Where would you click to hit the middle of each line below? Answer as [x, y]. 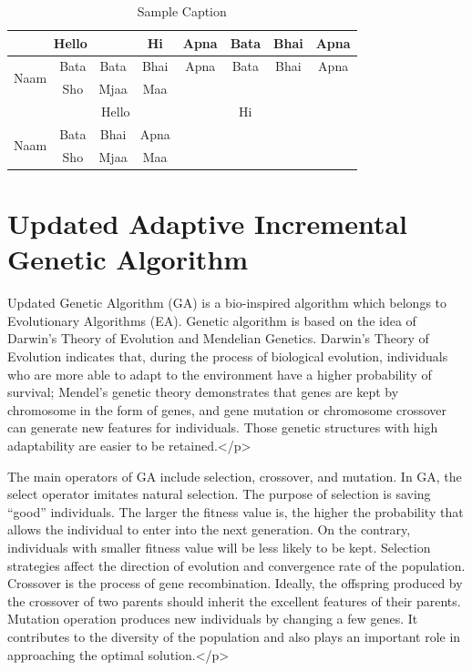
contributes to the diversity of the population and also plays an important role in [234, 636]
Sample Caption [182, 11]
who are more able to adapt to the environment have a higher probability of [220, 374]
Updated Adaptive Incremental [208, 224]
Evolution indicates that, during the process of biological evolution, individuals [228, 356]
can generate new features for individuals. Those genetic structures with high [223, 427]
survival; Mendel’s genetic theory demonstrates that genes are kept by [203, 392]
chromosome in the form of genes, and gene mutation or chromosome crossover [227, 409]
